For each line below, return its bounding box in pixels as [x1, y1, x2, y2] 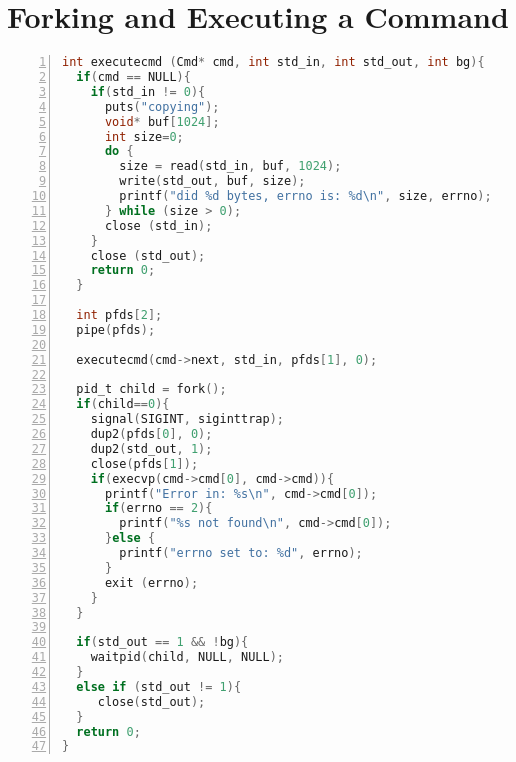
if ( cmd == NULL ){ [76, 70, 191, 84]
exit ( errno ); [104, 575, 199, 590]
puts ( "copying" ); [104, 99, 220, 114]
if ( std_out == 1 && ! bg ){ [76, 635, 249, 650]
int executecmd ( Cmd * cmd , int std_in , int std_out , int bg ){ [62, 55, 485, 70]
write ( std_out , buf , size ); [119, 174, 306, 189]
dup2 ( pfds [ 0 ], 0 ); [90, 427, 213, 441]
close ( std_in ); [104, 218, 213, 233]
